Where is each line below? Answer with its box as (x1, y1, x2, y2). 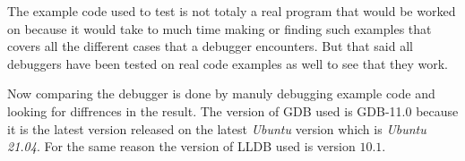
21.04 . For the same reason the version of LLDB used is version (7, 137, 356, 156)
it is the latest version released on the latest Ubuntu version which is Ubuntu (7, 119, 426, 138)
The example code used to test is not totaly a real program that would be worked (7, 2, 456, 20)
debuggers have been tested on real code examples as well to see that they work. (7, 54, 448, 72)
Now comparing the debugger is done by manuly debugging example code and (7, 84, 435, 103)
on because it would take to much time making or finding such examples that (7, 19, 432, 38)
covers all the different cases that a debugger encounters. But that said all (7, 37, 413, 55)
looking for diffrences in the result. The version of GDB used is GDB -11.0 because (7, 101, 459, 120)
